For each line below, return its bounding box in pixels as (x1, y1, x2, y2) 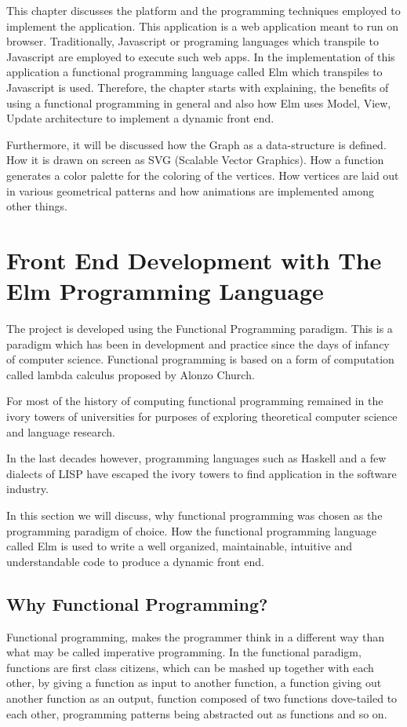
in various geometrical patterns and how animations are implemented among (6, 182, 374, 199)
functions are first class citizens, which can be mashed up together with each (6, 659, 374, 675)
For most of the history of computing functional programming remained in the (6, 393, 383, 409)
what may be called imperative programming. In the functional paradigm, (6, 644, 362, 660)
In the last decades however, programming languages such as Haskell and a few (6, 450, 387, 466)
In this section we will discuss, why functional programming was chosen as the (6, 506, 383, 523)
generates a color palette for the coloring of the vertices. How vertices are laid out (6, 166, 399, 183)
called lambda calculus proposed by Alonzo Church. (6, 366, 255, 382)
